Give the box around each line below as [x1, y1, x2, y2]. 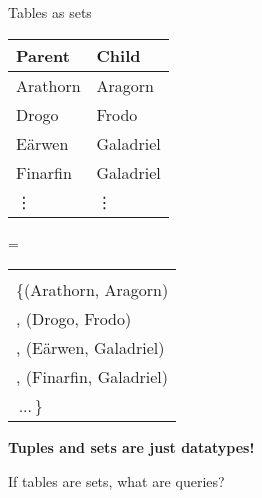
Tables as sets [8, 2, 92, 22]
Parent [16, 43, 70, 67]
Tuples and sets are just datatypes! [8, 437, 255, 458]
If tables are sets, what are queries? [8, 470, 225, 491]
